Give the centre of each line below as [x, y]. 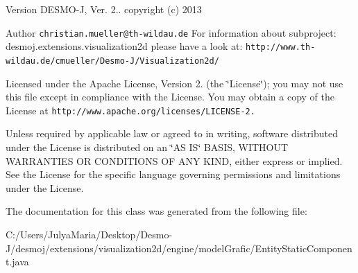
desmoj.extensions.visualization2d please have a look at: [124, 46]
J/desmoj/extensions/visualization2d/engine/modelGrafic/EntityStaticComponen [179, 248]
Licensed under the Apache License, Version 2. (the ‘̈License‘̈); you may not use [174, 83]
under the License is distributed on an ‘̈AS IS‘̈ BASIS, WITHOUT [147, 147]
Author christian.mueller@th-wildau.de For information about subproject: [171, 32]
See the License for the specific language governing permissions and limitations [173, 174]
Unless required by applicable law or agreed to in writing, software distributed [172, 133]
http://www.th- [281, 47]
